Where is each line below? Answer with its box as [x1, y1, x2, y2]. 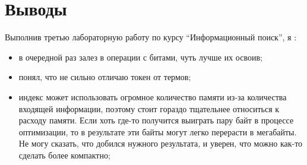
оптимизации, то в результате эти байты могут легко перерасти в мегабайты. [18, 125, 297, 138]
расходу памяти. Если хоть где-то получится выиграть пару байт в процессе [18, 114, 294, 126]
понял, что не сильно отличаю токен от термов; [18, 71, 191, 83]
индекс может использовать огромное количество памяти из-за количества [18, 90, 287, 103]
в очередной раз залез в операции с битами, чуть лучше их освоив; [18, 50, 262, 63]
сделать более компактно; [18, 148, 110, 161]
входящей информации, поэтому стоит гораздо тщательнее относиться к [18, 102, 280, 115]
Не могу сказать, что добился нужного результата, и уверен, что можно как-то [18, 137, 303, 150]
